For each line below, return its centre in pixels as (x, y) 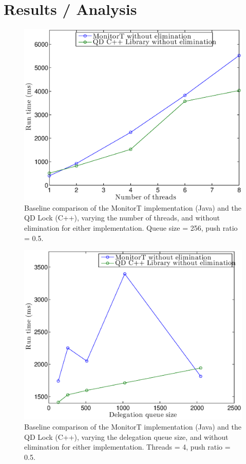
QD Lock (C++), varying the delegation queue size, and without (126, 437)
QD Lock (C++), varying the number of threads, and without (122, 218)
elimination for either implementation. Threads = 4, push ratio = (127, 447)
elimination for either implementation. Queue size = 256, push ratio (131, 228)
